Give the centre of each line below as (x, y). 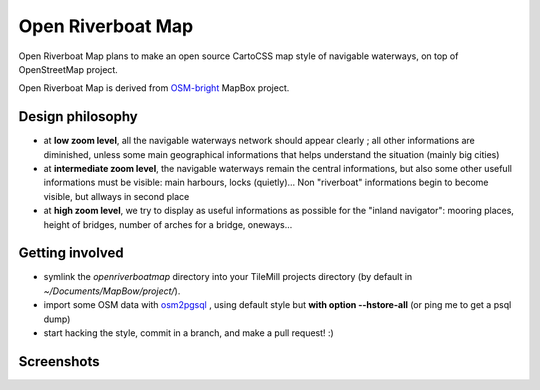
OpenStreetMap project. (68, 69)
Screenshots (59, 361)
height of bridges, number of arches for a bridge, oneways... (168, 224)
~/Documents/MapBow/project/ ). (112, 291)
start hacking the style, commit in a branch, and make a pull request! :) (188, 333)
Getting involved (71, 253)
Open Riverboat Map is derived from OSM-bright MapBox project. (154, 88)
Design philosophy (78, 116)
